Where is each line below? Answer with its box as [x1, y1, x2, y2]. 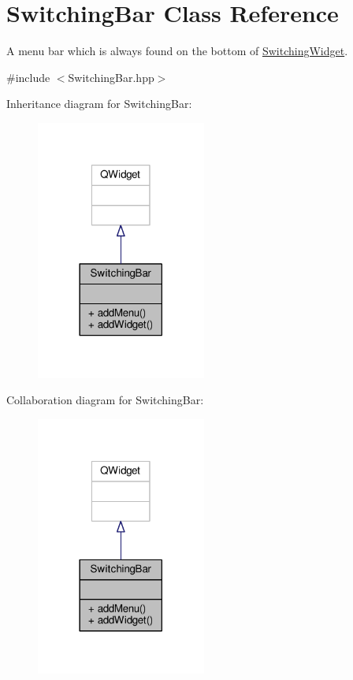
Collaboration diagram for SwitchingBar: [6, 392, 204, 408]
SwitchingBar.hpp [68, 69, 154, 85]
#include [6, 69, 50, 85]
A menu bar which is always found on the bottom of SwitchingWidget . [6, 43, 348, 59]
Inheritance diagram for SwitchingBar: [6, 95, 192, 112]
